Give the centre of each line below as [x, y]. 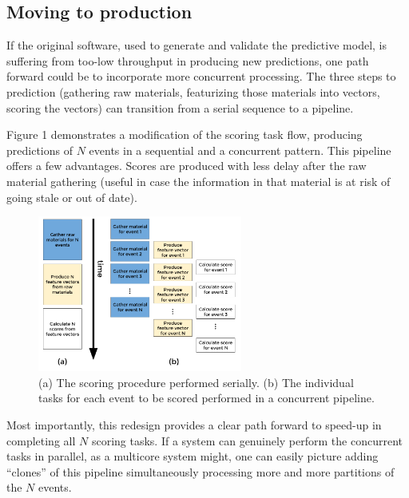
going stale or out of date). [72, 197]
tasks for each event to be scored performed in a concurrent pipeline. [206, 398]
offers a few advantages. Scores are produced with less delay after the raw [187, 166]
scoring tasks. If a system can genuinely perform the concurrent [247, 440]
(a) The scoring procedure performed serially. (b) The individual [196, 382]
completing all [41, 440]
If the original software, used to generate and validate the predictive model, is [197, 45]
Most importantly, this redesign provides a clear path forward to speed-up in [194, 424]
